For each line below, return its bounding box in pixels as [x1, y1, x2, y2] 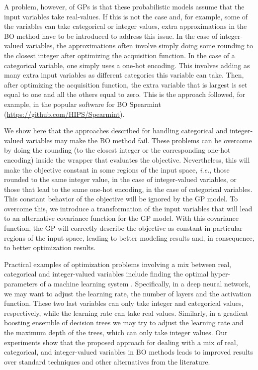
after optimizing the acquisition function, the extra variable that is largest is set [4, 79, 248, 90]
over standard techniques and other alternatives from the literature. [4, 356, 210, 367]
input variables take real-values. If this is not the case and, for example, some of [4, 11, 248, 21]
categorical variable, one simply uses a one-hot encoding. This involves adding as [4, 60, 250, 70]
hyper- [210, 269, 231, 279]
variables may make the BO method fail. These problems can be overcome [25, 135, 252, 145]
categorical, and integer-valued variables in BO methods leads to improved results [4, 347, 253, 357]
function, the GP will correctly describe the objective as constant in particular [4, 223, 243, 233]
